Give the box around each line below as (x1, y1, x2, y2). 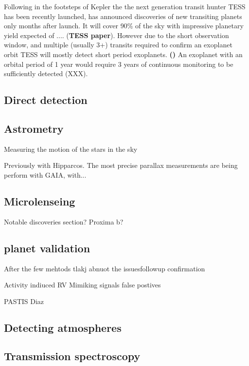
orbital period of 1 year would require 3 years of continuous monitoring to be (4, 59, 233, 69)
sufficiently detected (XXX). (4, 68, 88, 79)
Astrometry (4, 121, 64, 136)
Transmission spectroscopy (4, 348, 141, 364)
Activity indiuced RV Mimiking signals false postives (4, 280, 161, 290)
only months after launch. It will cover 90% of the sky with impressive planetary (4, 20, 244, 31)
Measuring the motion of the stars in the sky (4, 143, 138, 154)
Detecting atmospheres (4, 320, 122, 335)
